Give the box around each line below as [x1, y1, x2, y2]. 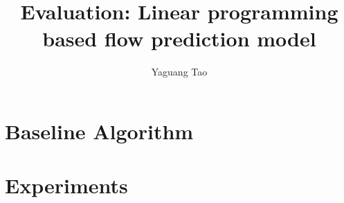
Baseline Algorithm [5, 116, 194, 145]
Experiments [5, 171, 128, 200]
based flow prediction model [42, 24, 316, 53]
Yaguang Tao [151, 64, 208, 79]
